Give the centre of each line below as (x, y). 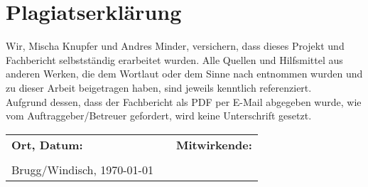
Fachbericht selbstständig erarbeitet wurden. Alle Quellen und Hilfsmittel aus (174, 59)
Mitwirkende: (214, 144)
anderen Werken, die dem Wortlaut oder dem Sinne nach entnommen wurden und (184, 74)
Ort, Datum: (47, 144)
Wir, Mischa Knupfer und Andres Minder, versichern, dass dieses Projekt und (175, 46)
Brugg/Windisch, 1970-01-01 (82, 169)
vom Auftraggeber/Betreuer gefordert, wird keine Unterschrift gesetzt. (159, 116)
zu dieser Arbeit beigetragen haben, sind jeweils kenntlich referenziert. (159, 87)
